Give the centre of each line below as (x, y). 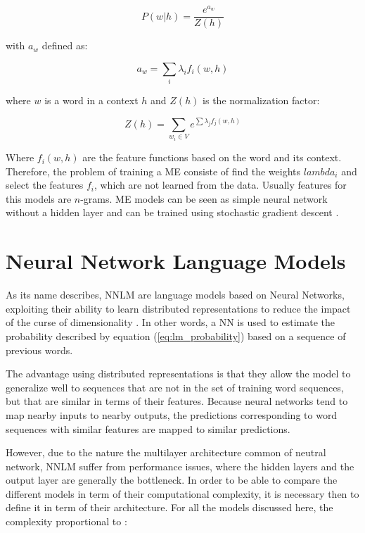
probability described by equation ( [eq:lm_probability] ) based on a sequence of (176, 336)
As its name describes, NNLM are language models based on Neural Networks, (175, 295)
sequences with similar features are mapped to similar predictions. (148, 428)
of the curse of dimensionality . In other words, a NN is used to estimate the (170, 322)
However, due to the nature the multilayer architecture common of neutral (166, 452)
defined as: (65, 45)
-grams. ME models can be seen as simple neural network (204, 198)
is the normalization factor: (261, 100)
